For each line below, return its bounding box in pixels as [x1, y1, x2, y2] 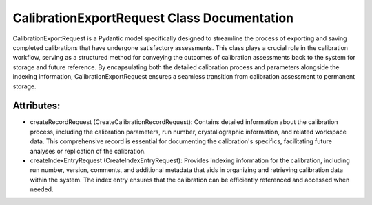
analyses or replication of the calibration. [30, 147, 146, 155]
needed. [30, 185, 54, 193]
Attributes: [12, 100, 61, 112]
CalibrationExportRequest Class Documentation [12, 10, 294, 25]
